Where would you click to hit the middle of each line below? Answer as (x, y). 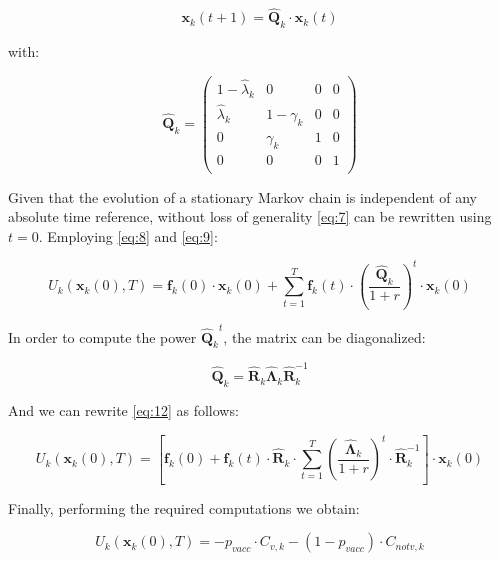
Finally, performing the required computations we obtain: (184, 507)
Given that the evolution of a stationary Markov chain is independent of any (242, 196)
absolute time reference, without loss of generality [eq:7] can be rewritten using (250, 216)
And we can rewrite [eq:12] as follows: (123, 409)
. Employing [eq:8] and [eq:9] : (128, 235)
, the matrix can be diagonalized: (324, 336)
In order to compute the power (102, 336)
